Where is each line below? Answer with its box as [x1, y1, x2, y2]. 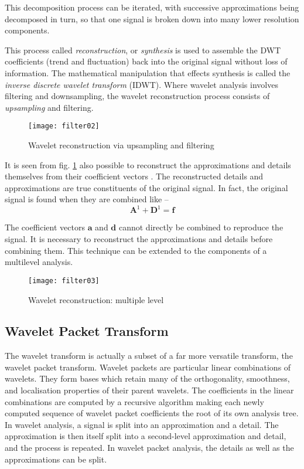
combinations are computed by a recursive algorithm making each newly [5, 395, 264, 407]
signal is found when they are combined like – [5, 193, 169, 205]
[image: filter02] [28, 122, 100, 131]
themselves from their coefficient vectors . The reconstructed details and [5, 170, 264, 182]
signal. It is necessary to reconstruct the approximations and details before [5, 233, 273, 245]
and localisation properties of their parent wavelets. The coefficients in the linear [5, 384, 294, 396]
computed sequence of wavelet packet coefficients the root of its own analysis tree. [5, 407, 299, 419]
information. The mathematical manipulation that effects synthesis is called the [5, 66, 291, 79]
